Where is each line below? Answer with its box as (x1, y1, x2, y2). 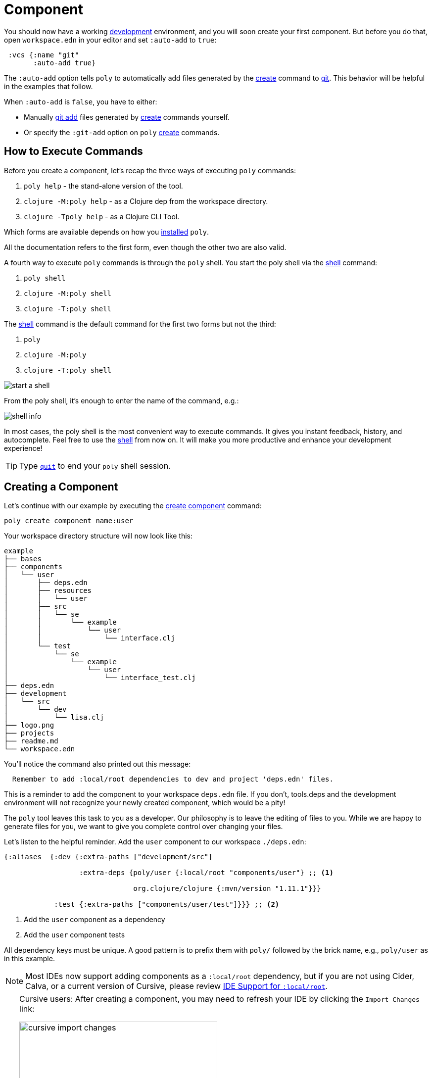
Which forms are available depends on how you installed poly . (4, 227, 209, 236)
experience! (4, 443, 43, 452)
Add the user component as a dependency (24, 915, 165, 924)
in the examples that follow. (4, 82, 93, 91)
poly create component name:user (4, 517, 134, 525)
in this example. (4, 954, 55, 963)
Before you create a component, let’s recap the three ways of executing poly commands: (4, 166, 296, 175)
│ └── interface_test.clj (4, 674, 196, 682)
